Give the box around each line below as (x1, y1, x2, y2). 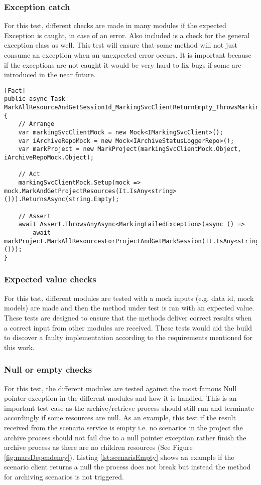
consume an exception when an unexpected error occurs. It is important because (4, 50, 251, 60)
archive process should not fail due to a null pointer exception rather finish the (4, 432, 246, 442)
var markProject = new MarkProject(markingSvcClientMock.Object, (18, 145, 241, 153)
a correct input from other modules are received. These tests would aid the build (4, 322, 252, 333)
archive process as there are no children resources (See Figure (4, 442, 193, 452)
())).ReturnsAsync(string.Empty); (4, 196, 119, 203)
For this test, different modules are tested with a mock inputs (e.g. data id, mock (4, 292, 254, 303)
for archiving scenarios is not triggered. (4, 471, 124, 481)
